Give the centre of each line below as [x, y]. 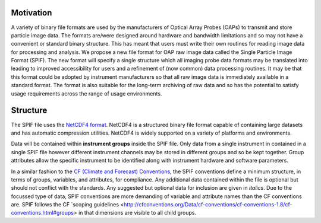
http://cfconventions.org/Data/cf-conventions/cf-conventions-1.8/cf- [208, 205]
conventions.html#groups [43, 213]
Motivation [32, 13]
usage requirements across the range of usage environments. [86, 93]
